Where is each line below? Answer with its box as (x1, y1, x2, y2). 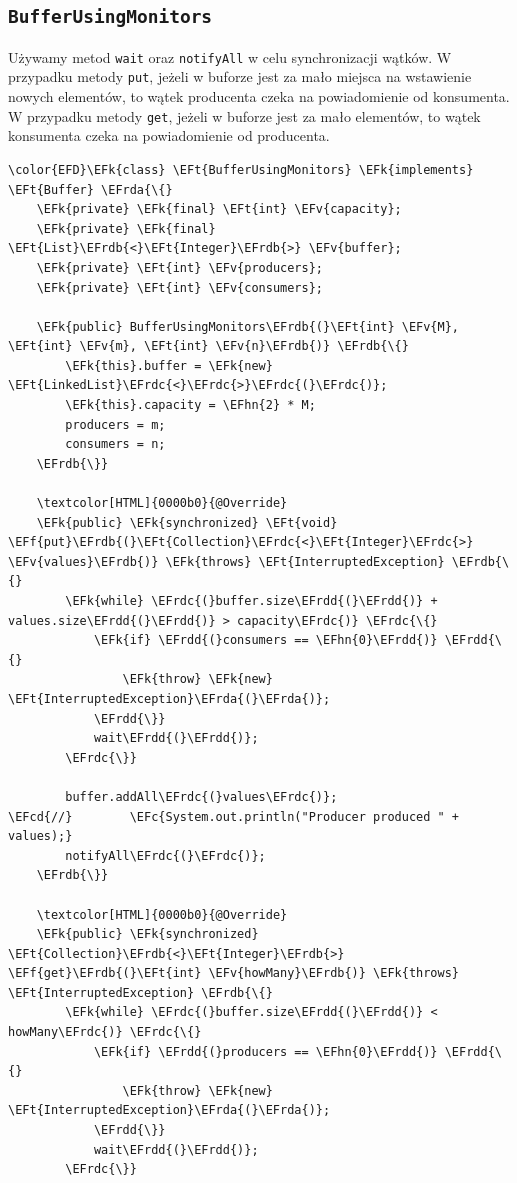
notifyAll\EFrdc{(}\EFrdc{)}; (65, 848, 266, 863)
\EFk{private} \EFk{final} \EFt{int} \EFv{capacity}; (36, 202, 402, 217)
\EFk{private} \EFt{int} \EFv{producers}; (36, 260, 323, 275)
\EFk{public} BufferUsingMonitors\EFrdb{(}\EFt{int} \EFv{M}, (36, 319, 460, 334)
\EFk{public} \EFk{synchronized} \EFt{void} (36, 515, 338, 530)
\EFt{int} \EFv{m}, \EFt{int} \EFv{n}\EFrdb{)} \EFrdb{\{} (8, 339, 409, 354)
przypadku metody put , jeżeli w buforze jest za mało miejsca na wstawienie (8, 66, 472, 87)
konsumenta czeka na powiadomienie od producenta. (8, 125, 330, 146)
